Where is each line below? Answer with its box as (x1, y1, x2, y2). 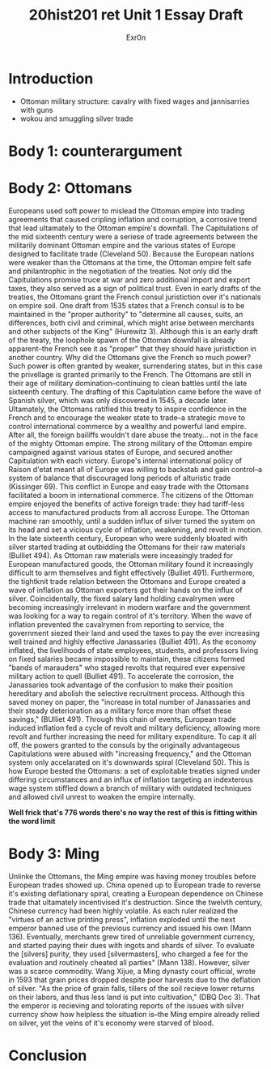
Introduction (8, 69, 94, 88)
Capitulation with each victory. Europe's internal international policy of (8, 456, 243, 466)
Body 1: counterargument (8, 142, 183, 160)
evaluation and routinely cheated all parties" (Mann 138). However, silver (8, 957, 251, 967)
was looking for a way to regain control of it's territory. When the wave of (8, 611, 252, 620)
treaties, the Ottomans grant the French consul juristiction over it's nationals (8, 292, 261, 302)
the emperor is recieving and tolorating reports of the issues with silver (8, 1000, 244, 1011)
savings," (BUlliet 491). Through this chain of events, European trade (8, 714, 236, 723)
